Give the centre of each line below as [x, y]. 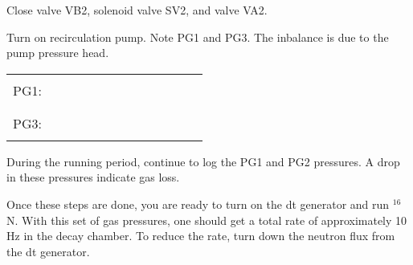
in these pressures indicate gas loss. [93, 177]
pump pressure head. [58, 53]
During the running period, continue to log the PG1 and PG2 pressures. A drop [203, 161]
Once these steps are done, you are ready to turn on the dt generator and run [198, 204]
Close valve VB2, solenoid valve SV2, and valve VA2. [137, 10]
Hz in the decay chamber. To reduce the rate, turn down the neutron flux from [201, 236]
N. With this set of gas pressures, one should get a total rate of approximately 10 [207, 220]
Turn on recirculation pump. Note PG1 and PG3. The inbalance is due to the [198, 37]
